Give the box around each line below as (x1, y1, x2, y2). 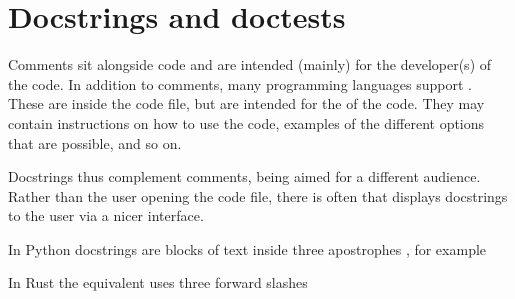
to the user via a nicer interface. (8, 205, 204, 226)
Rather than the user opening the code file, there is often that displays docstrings (8, 185, 508, 206)
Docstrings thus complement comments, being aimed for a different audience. (8, 166, 481, 187)
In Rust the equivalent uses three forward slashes (8, 272, 308, 293)
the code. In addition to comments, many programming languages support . (8, 73, 472, 94)
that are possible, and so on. (8, 132, 182, 153)
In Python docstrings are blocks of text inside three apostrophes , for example (8, 238, 487, 259)
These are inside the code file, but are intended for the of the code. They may (8, 93, 485, 114)
